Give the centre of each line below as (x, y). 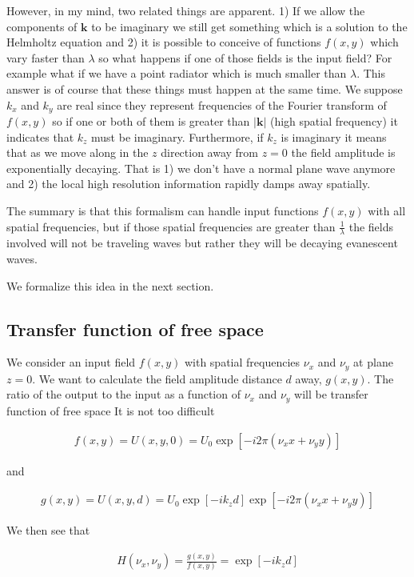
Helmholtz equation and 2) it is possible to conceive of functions (164, 42)
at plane (373, 362)
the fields (371, 226)
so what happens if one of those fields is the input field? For (245, 57)
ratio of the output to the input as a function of (123, 394)
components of (42, 26)
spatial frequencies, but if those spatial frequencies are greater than (171, 226)
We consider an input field (71, 362)
